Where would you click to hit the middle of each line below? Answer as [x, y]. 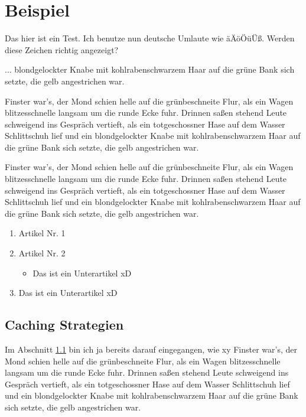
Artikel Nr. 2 [42, 253]
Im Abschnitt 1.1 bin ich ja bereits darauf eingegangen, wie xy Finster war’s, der [151, 349]
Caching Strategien [64, 325]
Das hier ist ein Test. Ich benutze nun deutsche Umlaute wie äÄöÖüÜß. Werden [150, 38]
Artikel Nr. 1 [42, 233]
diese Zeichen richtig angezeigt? [62, 49]
